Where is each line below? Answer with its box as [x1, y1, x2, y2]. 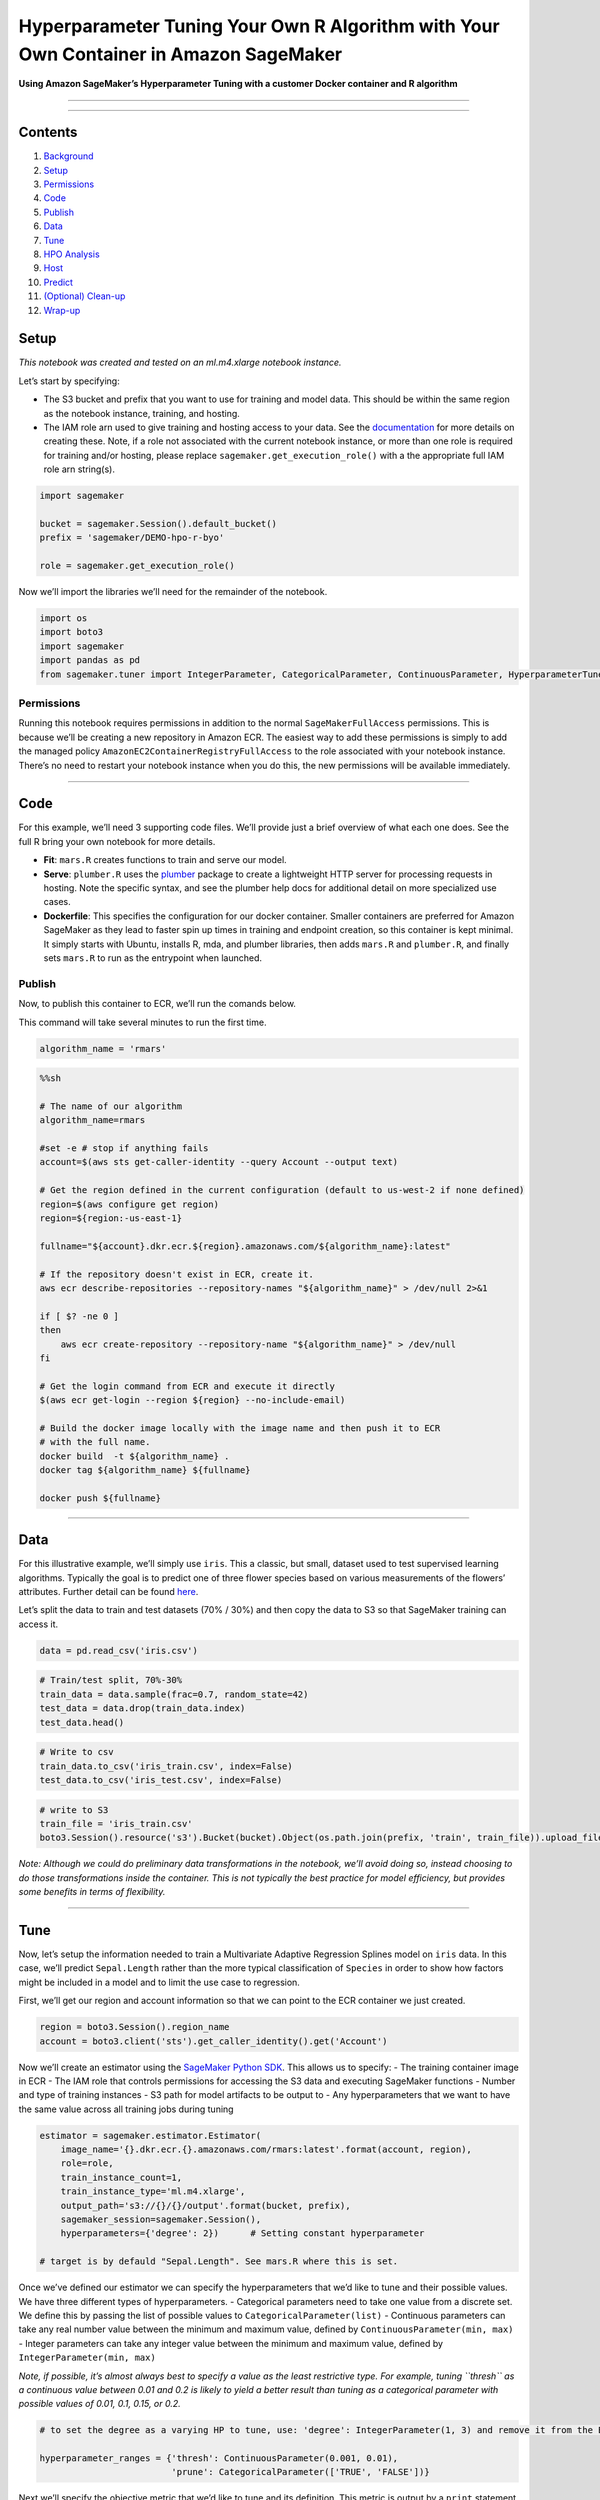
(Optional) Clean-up [43, 290, 126, 302]
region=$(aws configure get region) [39, 1198, 220, 1210]
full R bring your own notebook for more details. [18, 835, 216, 847]
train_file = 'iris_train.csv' [39, 1818, 194, 1829]
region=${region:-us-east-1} [39, 1212, 183, 1224]
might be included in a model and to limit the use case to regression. [18, 1976, 300, 1988]
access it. [18, 1618, 59, 1630]
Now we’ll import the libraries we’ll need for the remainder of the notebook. [18, 586, 328, 598]
